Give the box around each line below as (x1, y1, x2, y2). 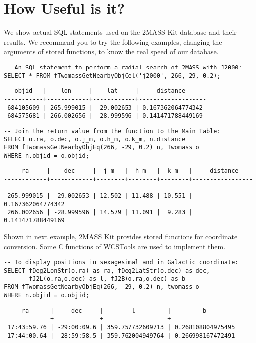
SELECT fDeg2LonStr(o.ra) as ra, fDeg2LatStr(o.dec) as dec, (4, 267, 210, 274)
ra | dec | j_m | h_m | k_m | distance (21, 167, 239, 175)
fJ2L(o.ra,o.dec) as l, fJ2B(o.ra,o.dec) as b (29, 275, 186, 282)
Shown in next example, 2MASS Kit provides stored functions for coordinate (4, 231, 238, 242)
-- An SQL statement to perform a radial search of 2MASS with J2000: (4, 64, 242, 71)
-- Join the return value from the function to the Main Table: (4, 127, 221, 135)
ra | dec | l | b (21, 307, 207, 314)
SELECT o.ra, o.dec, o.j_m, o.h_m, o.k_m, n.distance (4, 136, 186, 143)
